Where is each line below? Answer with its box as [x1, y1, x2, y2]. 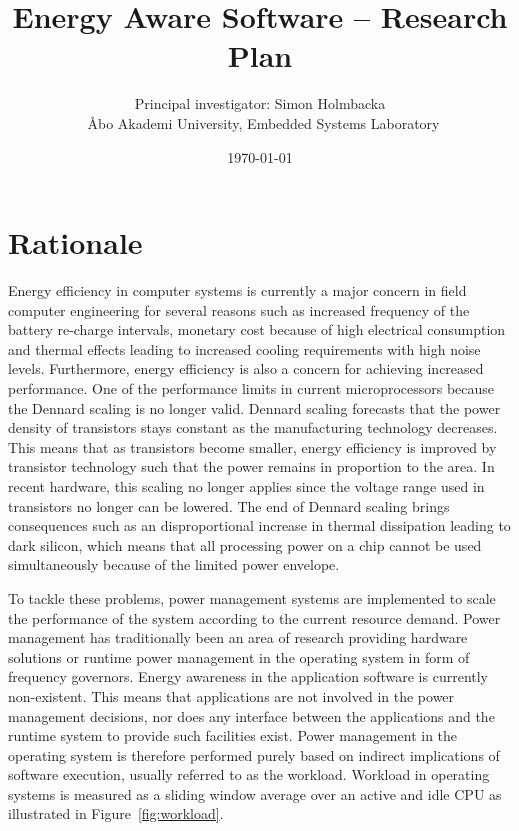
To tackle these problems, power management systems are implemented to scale [8, 587, 496, 608]
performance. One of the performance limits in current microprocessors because [8, 378, 495, 398]
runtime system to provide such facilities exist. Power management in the [8, 725, 458, 746]
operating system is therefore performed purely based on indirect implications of [8, 744, 500, 765]
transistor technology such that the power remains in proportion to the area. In [8, 456, 495, 477]
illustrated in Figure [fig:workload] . [8, 803, 224, 824]
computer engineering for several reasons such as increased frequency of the [8, 299, 470, 320]
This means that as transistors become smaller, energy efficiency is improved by [8, 436, 497, 457]
